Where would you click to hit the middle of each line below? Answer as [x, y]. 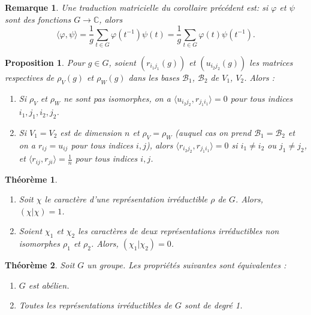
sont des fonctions [38, 19]
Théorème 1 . [31, 179]
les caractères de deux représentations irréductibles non [179, 231]
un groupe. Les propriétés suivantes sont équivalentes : [187, 265]
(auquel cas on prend [213, 132]
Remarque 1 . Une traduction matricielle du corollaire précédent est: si [137, 7]
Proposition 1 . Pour [45, 62]
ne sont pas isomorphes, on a [117, 98]
